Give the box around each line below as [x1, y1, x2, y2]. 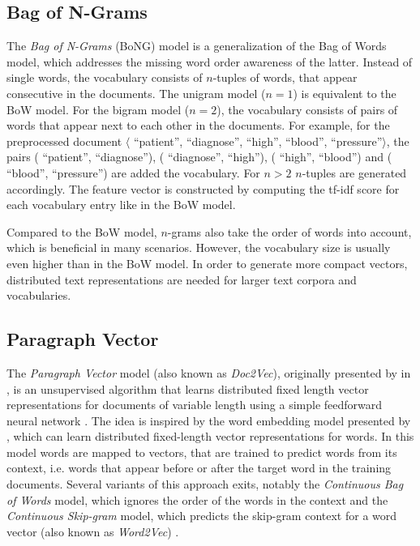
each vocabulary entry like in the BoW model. [6, 196, 236, 213]
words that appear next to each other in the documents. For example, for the [6, 117, 390, 134]
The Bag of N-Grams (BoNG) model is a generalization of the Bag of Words [6, 37, 387, 54]
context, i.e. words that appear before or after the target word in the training [6, 459, 392, 476]
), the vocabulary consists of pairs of [216, 100, 398, 117]
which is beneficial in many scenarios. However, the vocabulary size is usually [6, 239, 391, 256]
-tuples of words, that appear [212, 69, 358, 86]
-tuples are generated [302, 164, 407, 181]
